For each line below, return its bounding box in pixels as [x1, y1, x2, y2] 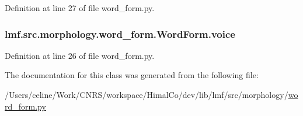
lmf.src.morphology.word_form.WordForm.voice [5, 26, 235, 41]
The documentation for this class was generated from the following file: [5, 69, 259, 81]
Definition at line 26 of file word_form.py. [5, 49, 155, 61]
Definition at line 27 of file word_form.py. [5, 2, 155, 13]
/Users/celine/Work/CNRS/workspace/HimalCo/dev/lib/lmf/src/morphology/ [5, 89, 288, 100]
